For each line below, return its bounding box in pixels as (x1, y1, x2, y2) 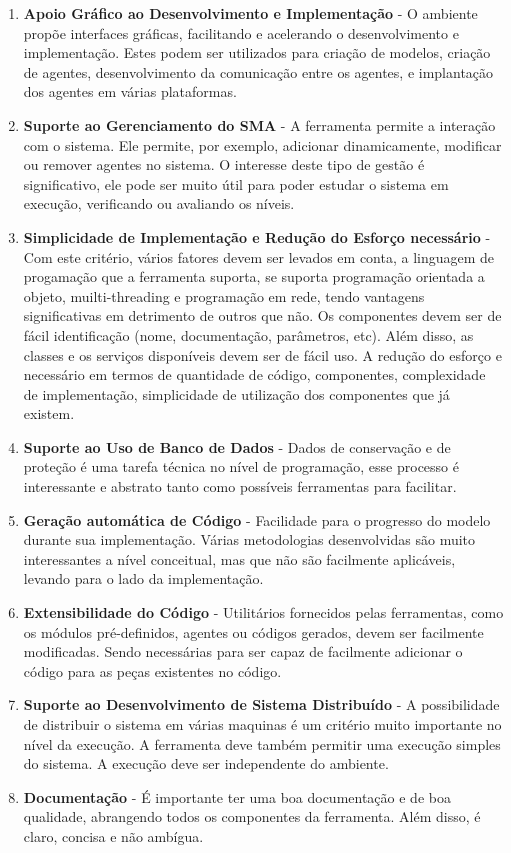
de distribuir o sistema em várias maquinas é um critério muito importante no (23, 714, 502, 734)
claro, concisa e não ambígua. (23, 825, 204, 846)
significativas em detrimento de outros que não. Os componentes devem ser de (23, 305, 502, 326)
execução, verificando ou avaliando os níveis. (23, 193, 295, 214)
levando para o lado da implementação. (23, 568, 264, 589)
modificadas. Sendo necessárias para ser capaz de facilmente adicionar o (23, 641, 463, 662)
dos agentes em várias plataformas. (23, 81, 237, 102)
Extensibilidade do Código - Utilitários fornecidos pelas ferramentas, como (23, 602, 504, 623)
